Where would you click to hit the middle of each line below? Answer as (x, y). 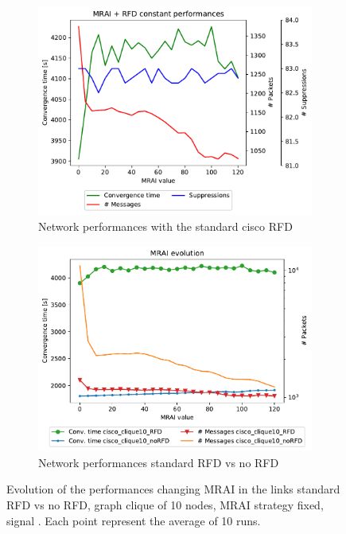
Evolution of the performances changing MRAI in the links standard (173, 489)
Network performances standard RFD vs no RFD (159, 462)
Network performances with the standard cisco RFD (165, 226)
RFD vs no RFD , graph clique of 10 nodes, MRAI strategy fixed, (165, 505)
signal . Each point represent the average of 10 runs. (134, 520)
